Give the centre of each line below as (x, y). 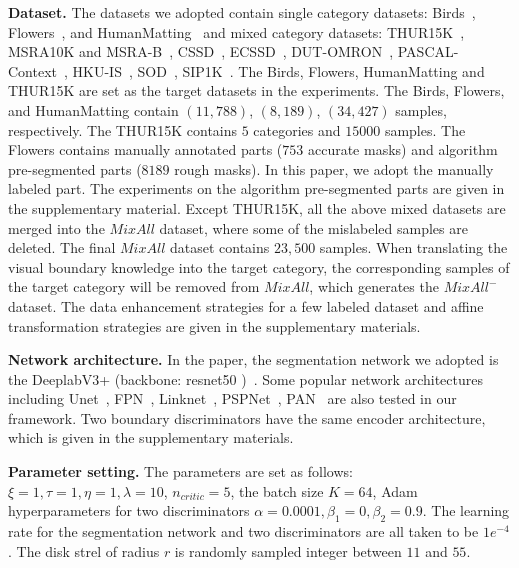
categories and (297, 129)
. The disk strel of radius (84, 550)
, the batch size (277, 490)
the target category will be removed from (134, 286)
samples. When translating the (413, 247)
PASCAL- (428, 51)
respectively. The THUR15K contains (123, 129)
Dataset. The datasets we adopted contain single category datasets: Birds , (242, 12)
